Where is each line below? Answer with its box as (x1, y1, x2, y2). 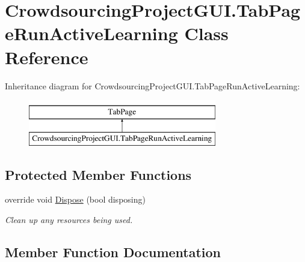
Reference (5, 44, 88, 69)
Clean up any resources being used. (5, 213, 133, 226)
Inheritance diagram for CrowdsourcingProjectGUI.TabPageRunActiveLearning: (5, 79, 300, 92)
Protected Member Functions (5, 165, 192, 183)
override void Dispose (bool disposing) (5, 193, 146, 206)
